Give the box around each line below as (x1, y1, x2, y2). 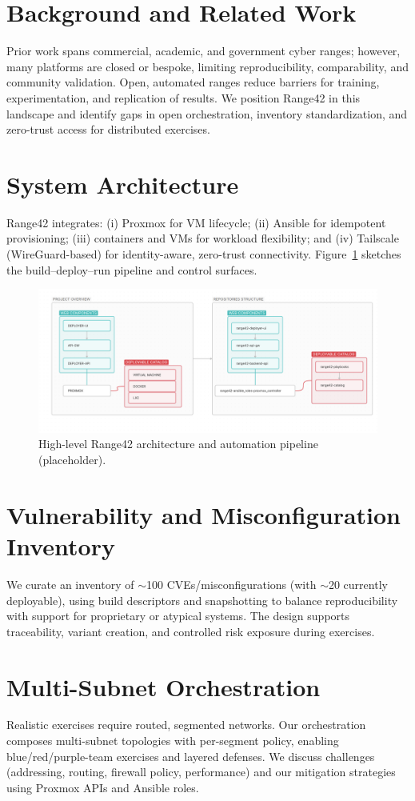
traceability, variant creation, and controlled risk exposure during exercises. (6, 623, 375, 639)
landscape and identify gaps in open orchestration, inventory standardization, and (6, 105, 408, 122)
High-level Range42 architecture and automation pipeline (38, 435, 318, 452)
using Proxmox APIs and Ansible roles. (6, 779, 199, 795)
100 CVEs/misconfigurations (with (146, 575, 317, 592)
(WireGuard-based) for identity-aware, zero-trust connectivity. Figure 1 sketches (6, 246, 401, 262)
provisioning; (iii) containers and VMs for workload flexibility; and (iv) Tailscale (6, 230, 399, 246)
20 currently (328, 575, 388, 592)
